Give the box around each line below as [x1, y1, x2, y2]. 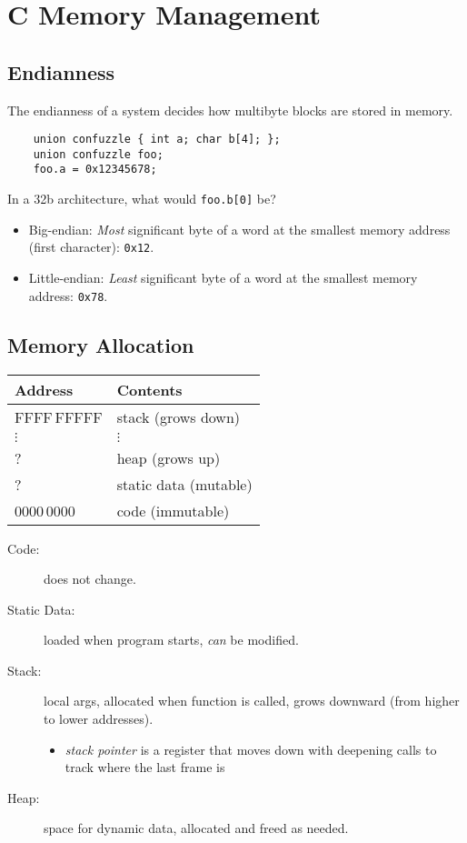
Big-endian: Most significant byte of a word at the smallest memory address [28, 219, 451, 238]
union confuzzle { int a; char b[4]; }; [33, 133, 281, 146]
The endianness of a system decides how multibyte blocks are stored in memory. [7, 100, 453, 119]
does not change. [44, 569, 136, 588]
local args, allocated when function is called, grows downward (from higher [44, 691, 460, 710]
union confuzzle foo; [33, 147, 164, 161]
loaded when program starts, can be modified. [44, 630, 299, 649]
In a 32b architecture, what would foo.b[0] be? [7, 189, 276, 208]
